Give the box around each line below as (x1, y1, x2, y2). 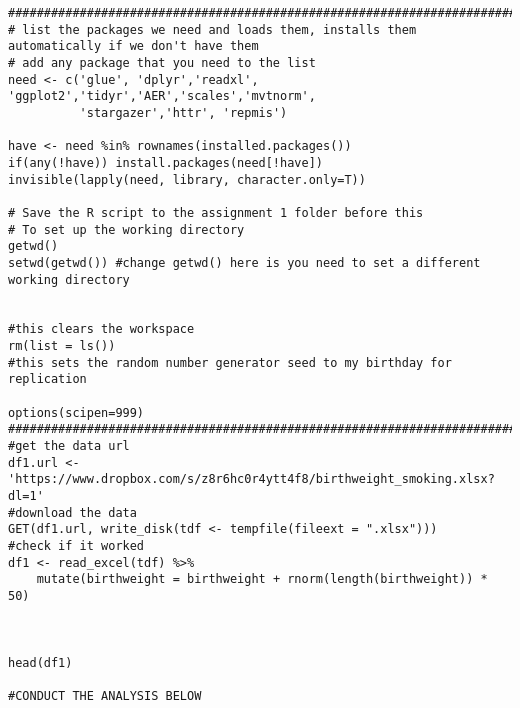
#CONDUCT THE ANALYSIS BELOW (8, 688, 202, 703)
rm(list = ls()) (8, 339, 116, 354)
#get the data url (8, 439, 130, 454)
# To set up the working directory (8, 222, 245, 237)
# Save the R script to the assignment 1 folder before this (8, 205, 424, 220)
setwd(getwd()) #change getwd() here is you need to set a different (8, 255, 481, 270)
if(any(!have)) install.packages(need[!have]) (8, 155, 323, 170)
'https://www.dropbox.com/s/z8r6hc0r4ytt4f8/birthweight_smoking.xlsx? (8, 472, 495, 487)
